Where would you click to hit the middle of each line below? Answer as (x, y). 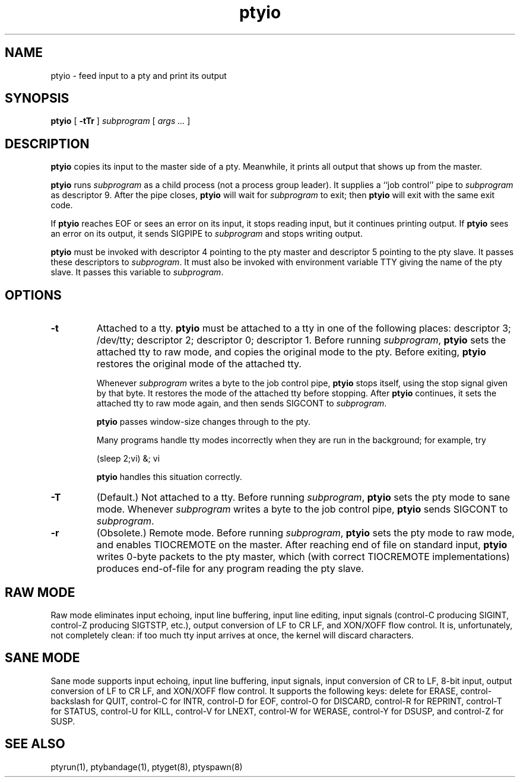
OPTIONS (33, 295)
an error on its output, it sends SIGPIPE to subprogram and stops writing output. (207, 234)
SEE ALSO (35, 744)
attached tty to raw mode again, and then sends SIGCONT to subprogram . (242, 403)
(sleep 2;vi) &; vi (128, 459)
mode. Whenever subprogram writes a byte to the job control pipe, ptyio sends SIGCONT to (302, 509)
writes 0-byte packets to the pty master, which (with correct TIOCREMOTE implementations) (303, 557)
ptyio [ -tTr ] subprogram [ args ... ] (121, 121)
